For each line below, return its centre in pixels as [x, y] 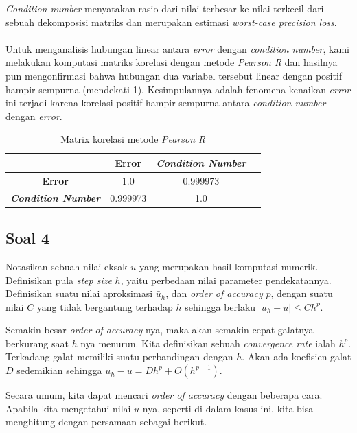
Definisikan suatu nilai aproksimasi [79, 293]
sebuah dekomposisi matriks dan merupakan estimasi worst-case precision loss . [171, 22]
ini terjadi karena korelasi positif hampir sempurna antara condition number [166, 103]
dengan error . [34, 116]
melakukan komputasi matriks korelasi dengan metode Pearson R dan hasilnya [172, 62]
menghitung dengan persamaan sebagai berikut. [106, 422]
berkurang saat [37, 343]
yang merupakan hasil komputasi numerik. [229, 266]
